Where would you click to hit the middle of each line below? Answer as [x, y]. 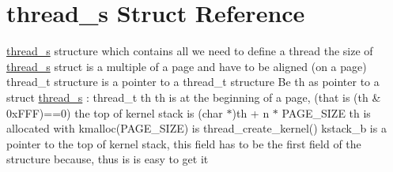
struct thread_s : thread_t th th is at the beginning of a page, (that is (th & [194, 97]
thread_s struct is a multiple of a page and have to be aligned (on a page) [187, 66]
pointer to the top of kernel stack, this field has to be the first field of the [184, 143]
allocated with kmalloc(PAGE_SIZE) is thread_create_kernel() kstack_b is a [196, 128]
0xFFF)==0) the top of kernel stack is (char [115, 112]
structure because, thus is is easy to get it [108, 159]
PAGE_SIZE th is [326, 112]
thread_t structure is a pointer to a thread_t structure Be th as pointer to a [193, 82]
